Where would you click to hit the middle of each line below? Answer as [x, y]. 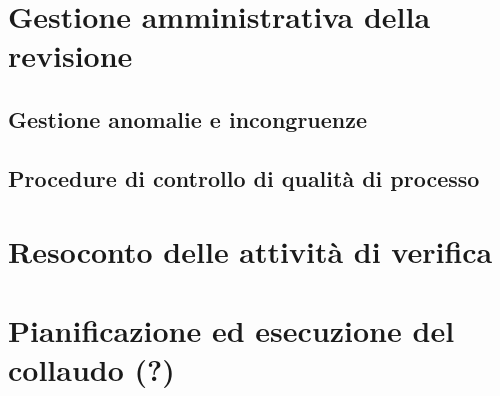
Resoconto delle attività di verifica [250, 251]
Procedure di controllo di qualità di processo [244, 177]
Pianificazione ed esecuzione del [231, 329]
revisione [70, 55]
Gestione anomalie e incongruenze [188, 118]
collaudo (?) [91, 368]
